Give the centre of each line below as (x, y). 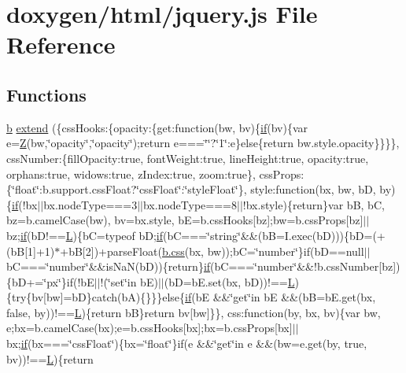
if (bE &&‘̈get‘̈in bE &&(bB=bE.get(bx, (281, 297)
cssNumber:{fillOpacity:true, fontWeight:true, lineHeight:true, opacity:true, (188, 158)
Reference (61, 44)
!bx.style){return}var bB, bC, (314, 204)
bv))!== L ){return (50, 358)
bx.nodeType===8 (190, 204)
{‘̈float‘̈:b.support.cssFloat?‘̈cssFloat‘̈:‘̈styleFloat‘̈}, (127, 189)
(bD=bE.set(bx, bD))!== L (229, 281)
